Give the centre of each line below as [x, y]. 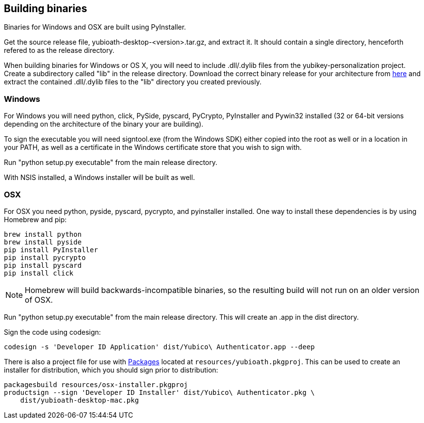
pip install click [39, 273]
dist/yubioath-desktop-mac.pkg [80, 400]
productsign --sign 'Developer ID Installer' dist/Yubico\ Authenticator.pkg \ [159, 392]
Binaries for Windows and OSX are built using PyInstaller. [95, 27]
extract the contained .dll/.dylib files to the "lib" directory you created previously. [133, 82]
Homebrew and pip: [35, 219]
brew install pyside [43, 242]
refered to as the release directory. [59, 50]
